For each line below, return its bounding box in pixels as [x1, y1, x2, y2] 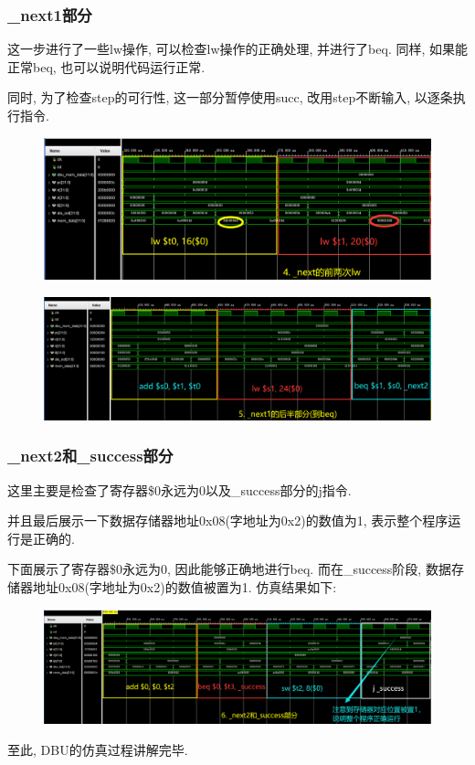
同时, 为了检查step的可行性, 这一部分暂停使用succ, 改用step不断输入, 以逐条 [7, 88, 453, 107]
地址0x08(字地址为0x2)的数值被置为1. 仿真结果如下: [32, 578, 337, 597]
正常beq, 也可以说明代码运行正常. [7, 57, 206, 76]
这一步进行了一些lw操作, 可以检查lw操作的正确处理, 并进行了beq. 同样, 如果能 [7, 39, 468, 58]
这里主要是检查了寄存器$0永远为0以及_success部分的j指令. [7, 480, 352, 499]
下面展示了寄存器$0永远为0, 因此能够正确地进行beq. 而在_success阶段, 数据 [7, 559, 451, 579]
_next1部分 [7, 3, 92, 26]
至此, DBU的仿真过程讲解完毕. [7, 739, 188, 759]
